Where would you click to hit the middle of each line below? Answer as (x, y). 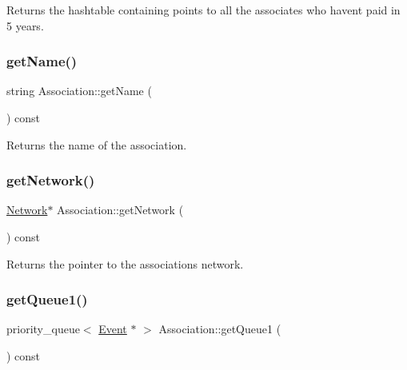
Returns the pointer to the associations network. (125, 263)
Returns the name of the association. (97, 144)
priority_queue (43, 329)
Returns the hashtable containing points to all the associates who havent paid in (203, 10)
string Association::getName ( (79, 91)
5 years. (25, 25)
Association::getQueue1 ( (220, 329)
